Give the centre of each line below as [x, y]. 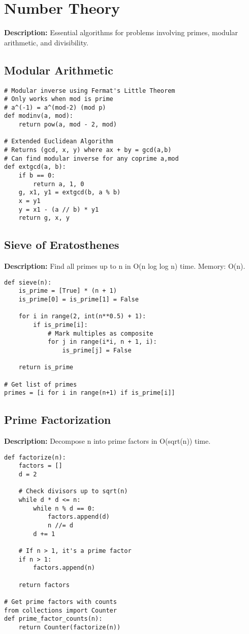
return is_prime [46, 367]
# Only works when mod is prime [59, 99]
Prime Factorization [58, 420]
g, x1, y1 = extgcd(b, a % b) [70, 193]
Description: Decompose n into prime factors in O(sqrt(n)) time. [107, 441]
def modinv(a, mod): [39, 116]
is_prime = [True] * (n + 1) [68, 291]
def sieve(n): [28, 282]
